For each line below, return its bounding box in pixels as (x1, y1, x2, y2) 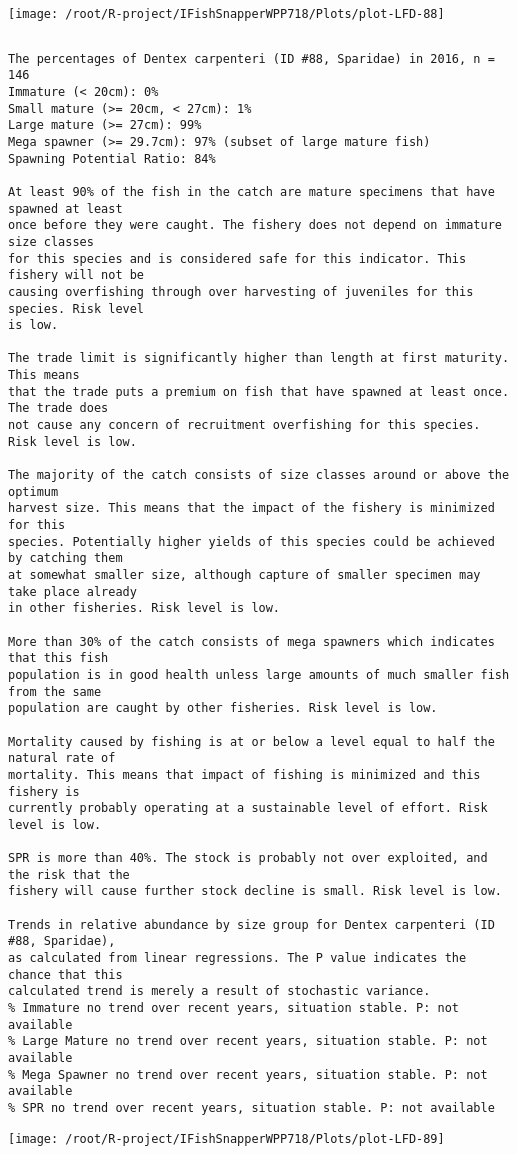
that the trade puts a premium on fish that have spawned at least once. (8, 384, 510, 399)
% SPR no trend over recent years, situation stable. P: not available (8, 1101, 495, 1115)
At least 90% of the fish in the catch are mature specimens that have (8, 184, 495, 199)
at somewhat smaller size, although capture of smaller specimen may (8, 568, 481, 582)
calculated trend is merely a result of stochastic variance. (8, 984, 431, 999)
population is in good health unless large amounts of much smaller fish (8, 667, 510, 682)
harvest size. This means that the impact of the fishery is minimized (8, 501, 495, 516)
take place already (8, 584, 137, 599)
